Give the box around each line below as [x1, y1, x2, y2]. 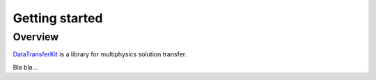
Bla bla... [13, 63, 38, 71]
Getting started [13, 10, 103, 26]
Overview [13, 31, 59, 43]
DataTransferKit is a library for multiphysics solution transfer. [13, 50, 187, 58]
